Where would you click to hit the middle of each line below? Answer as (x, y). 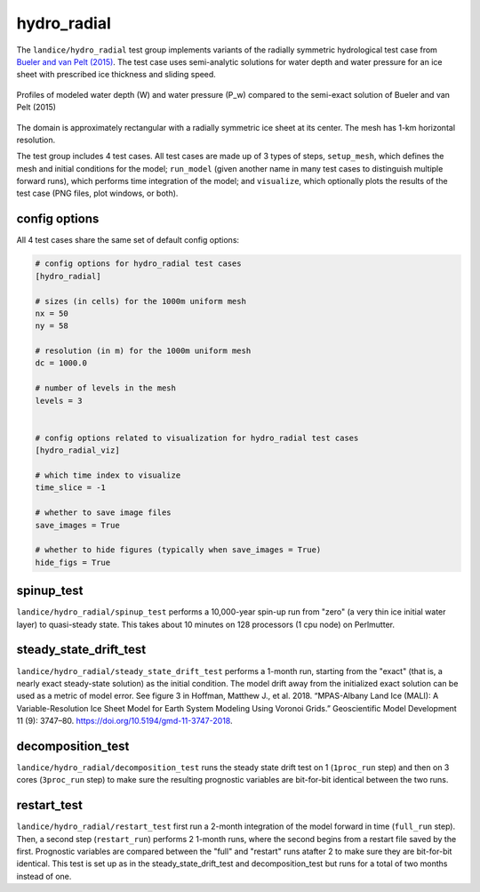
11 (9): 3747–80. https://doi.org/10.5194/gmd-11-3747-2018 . (124, 721)
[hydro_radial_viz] (77, 450)
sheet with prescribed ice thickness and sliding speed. (116, 75)
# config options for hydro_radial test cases (138, 264)
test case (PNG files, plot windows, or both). (97, 193)
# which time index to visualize (108, 475)
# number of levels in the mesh (106, 388)
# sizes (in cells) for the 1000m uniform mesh (140, 301)
